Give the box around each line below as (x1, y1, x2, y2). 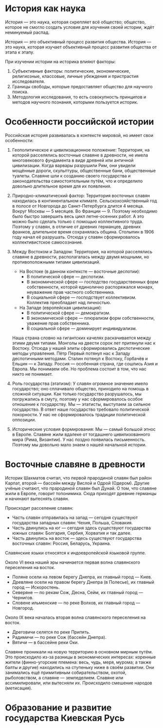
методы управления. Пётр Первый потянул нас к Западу (12, 350, 130, 356)
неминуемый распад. (5, 29, 50, 35)
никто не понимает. (12, 371, 53, 377)
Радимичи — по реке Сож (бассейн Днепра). (12, 634, 107, 640)
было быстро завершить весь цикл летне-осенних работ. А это (12, 213, 145, 219)
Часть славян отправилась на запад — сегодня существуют (12, 515, 138, 520)
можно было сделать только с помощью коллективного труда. (12, 218, 144, 224)
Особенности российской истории (5, 116, 154, 127)
